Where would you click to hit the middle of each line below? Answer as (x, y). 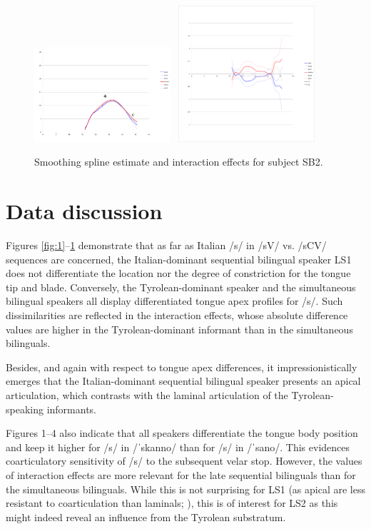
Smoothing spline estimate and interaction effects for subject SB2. (179, 162)
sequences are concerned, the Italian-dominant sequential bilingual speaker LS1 (179, 259)
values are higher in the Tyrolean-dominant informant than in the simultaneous (179, 329)
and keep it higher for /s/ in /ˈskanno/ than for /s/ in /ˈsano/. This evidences (178, 447)
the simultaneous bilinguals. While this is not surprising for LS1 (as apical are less (185, 489)
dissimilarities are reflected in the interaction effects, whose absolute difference (177, 315)
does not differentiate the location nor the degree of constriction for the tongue (178, 273)
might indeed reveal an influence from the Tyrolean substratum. (146, 517)
